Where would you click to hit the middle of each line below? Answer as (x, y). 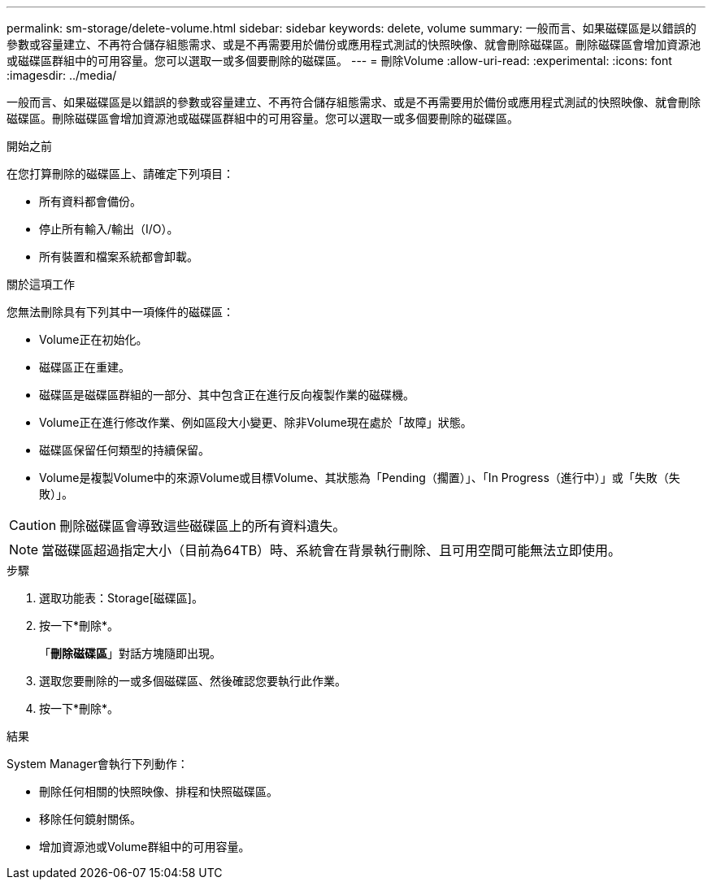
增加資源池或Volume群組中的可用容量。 (145, 847)
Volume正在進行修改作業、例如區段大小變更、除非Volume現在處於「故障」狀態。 (256, 422)
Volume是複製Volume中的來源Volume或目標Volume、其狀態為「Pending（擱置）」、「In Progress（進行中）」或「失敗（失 (360, 478)
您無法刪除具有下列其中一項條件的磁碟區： (120, 312)
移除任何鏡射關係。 (90, 819)
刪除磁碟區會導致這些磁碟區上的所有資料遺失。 (203, 526)
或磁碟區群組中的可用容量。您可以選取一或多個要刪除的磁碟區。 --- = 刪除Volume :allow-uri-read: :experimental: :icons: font (339, 61)
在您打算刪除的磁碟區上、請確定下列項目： (120, 174)
